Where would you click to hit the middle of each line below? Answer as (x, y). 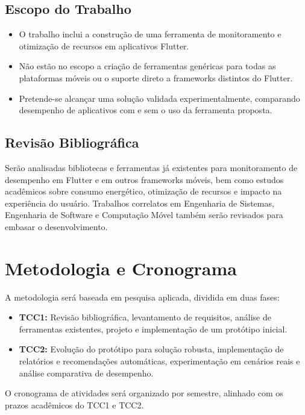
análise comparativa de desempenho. (86, 373)
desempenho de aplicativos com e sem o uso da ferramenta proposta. (146, 110)
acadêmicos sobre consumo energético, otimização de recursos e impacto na (143, 191)
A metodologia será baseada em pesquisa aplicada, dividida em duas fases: (142, 297)
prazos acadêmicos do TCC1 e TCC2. (74, 404)
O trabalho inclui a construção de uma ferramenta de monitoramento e (150, 34)
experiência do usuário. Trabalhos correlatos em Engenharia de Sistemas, (140, 203)
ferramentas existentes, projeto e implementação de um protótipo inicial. (153, 329)
